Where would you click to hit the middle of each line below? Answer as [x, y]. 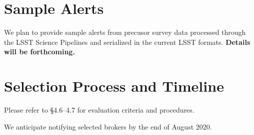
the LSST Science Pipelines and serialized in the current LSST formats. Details [127, 42]
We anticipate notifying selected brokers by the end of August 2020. [108, 126]
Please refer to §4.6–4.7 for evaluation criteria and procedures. [99, 110]
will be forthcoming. [39, 52]
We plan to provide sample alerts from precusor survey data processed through [125, 32]
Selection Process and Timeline [114, 86]
